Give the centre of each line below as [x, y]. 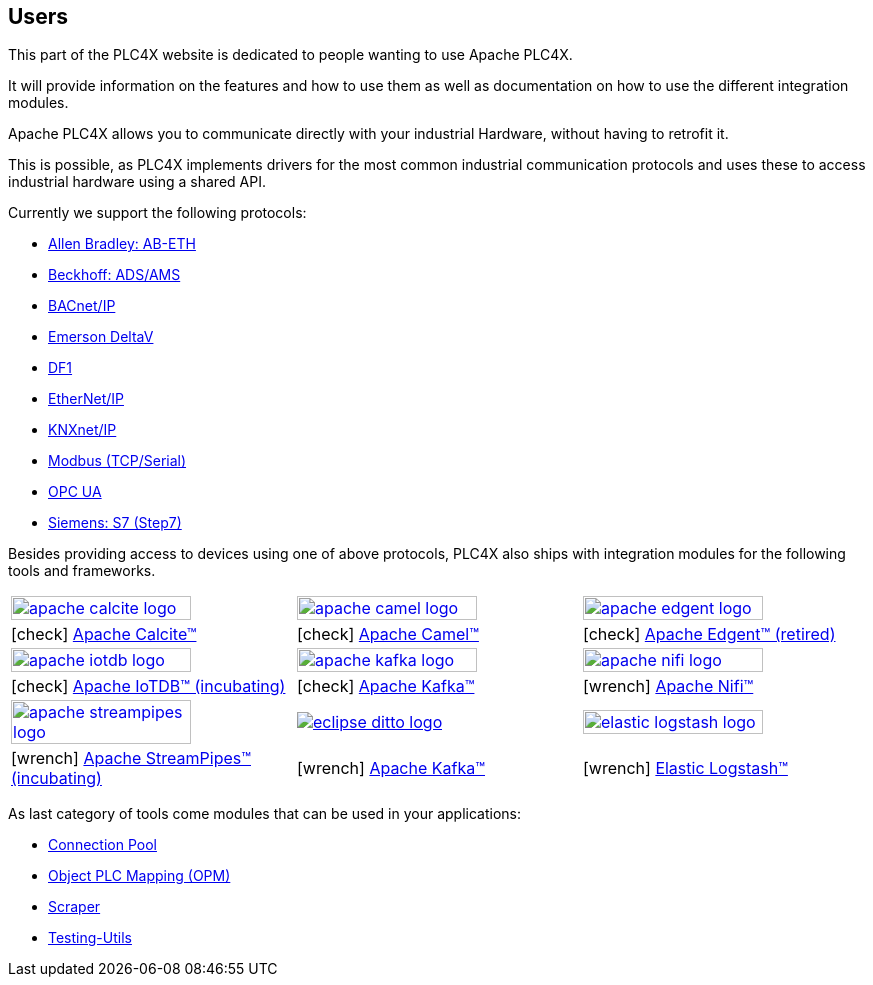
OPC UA [75, 492]
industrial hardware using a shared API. [137, 182]
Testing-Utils [90, 938]
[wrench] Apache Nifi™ [668, 686]
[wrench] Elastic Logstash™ [685, 768]
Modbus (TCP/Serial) [117, 461]
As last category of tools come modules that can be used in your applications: [265, 814]
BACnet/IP [82, 306]
